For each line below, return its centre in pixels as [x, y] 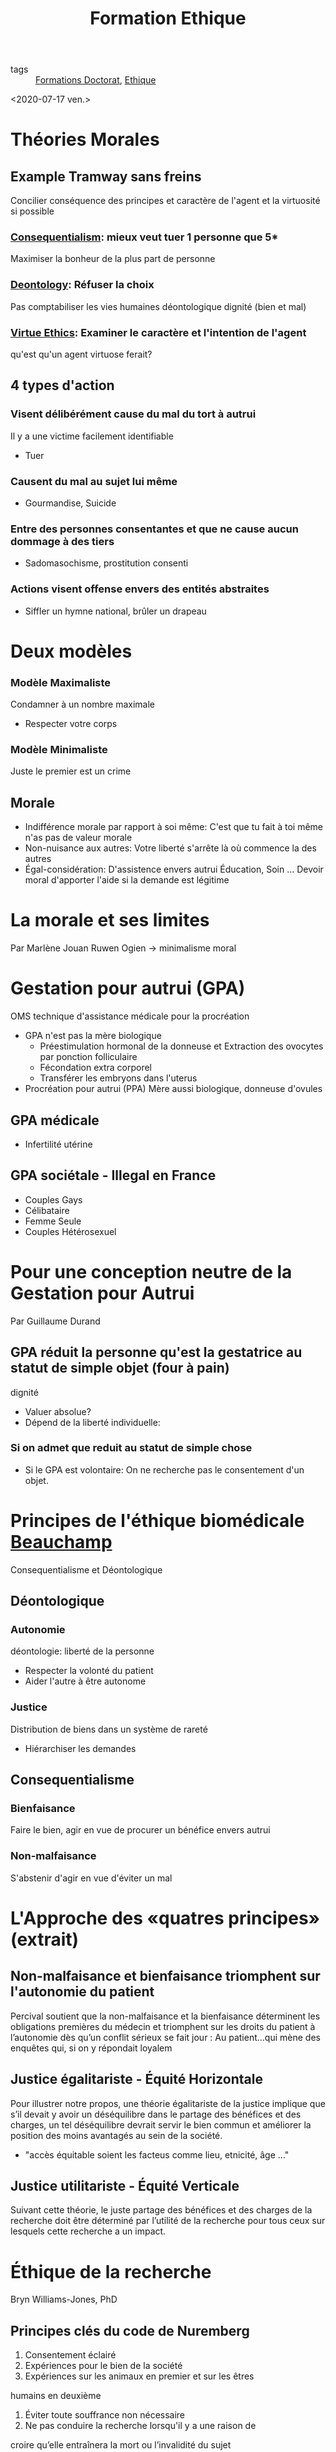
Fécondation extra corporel [95, 1068]
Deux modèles [71, 651]
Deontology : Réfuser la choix [82, 285]
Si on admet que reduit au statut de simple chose [131, 1448]
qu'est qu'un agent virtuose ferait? [81, 354]
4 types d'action [62, 385]
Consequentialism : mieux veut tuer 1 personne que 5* [144, 237]
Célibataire [47, 1210]
